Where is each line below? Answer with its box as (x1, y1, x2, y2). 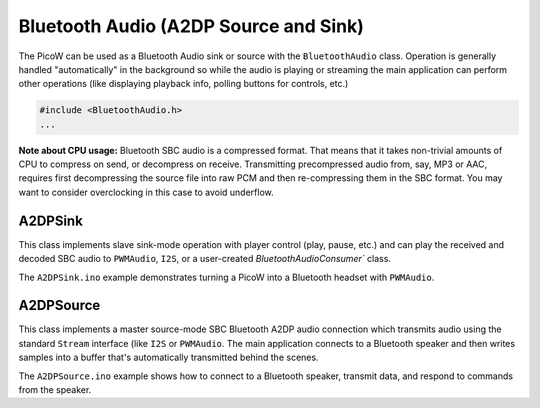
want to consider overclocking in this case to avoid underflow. (18, 186, 274, 198)
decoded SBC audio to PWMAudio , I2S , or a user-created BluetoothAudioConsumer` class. (18, 253, 392, 265)
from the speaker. (18, 384, 92, 396)
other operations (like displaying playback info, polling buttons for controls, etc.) (18, 78, 349, 90)
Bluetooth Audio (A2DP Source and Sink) (18, 15, 364, 37)
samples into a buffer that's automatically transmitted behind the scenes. (18, 351, 319, 364)
